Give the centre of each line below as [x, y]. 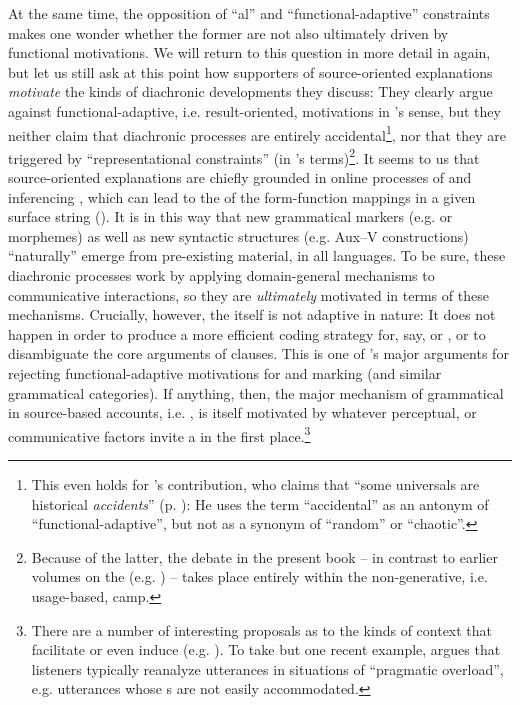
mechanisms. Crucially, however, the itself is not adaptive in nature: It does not [252, 314]
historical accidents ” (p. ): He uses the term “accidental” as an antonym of [260, 503]
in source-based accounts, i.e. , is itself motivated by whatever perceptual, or [242, 412]
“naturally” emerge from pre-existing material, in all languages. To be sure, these [257, 255]
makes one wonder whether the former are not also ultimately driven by [228, 32]
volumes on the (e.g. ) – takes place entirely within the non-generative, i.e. [259, 576]
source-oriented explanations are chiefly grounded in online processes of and [240, 177]
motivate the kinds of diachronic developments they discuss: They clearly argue [250, 91]
